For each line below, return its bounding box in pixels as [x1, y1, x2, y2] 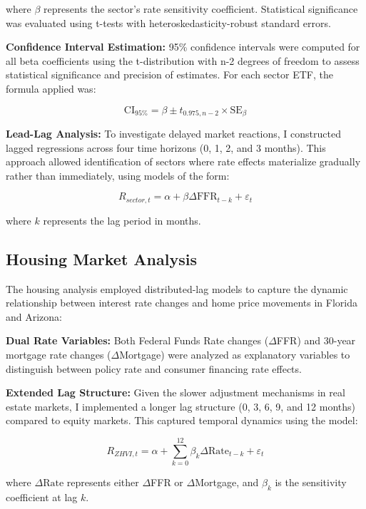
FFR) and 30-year [276, 333, 356, 348]
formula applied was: [6, 81, 96, 96]
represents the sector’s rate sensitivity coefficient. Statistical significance [44, 1, 358, 16]
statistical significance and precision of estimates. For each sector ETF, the [6, 67, 333, 82]
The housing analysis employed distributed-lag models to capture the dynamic [6, 281, 348, 296]
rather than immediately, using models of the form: [6, 168, 230, 182]
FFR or [151, 475, 183, 490]
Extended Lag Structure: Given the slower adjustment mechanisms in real [6, 385, 345, 400]
